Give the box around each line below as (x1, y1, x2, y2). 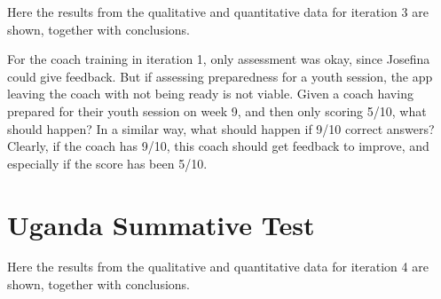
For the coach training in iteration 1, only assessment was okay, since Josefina (7, 50, 430, 68)
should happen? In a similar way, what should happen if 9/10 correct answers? (7, 119, 435, 138)
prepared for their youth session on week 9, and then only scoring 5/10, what (7, 101, 427, 120)
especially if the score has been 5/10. (7, 153, 208, 172)
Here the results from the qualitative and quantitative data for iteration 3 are (7, 3, 429, 20)
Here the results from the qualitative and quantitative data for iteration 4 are (7, 257, 429, 276)
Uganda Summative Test (7, 206, 315, 242)
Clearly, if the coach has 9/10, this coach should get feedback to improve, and (7, 137, 429, 155)
